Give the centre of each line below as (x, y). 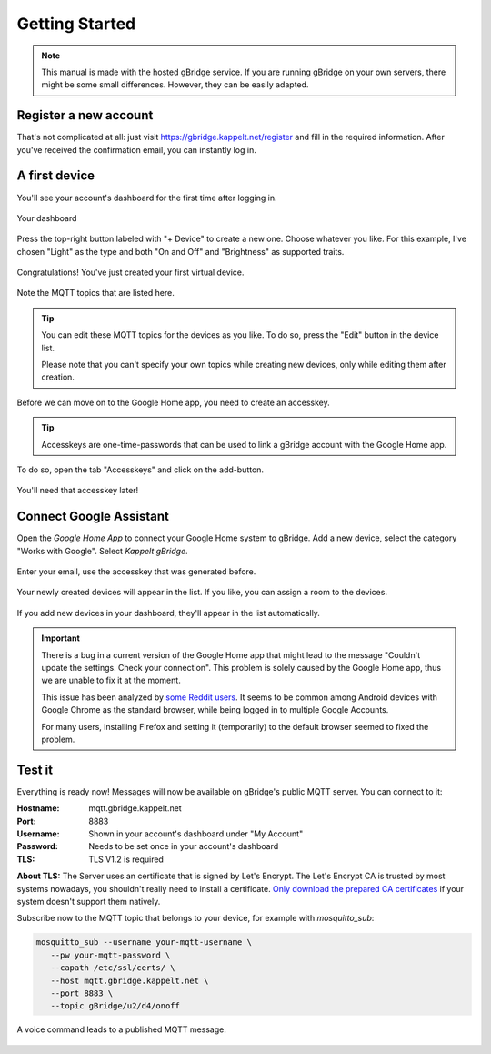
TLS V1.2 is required (126, 859)
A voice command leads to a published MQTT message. (121, 1029)
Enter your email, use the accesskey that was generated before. (136, 572)
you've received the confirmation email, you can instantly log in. (136, 149)
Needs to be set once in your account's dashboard (184, 846)
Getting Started (76, 24)
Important (61, 638)
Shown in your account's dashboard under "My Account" (196, 834)
